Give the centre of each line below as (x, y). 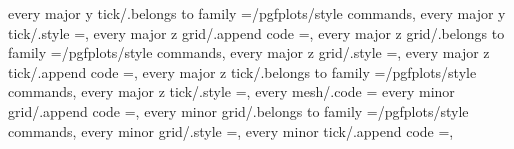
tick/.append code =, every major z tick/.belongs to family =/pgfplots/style (242, 71)
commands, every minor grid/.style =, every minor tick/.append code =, (231, 130)
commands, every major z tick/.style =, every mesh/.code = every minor (231, 91)
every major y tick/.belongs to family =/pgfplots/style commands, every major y (257, 13)
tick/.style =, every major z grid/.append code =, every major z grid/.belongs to (256, 32)
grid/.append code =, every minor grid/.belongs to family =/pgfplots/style (238, 110)
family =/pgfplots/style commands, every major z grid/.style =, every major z (249, 52)
